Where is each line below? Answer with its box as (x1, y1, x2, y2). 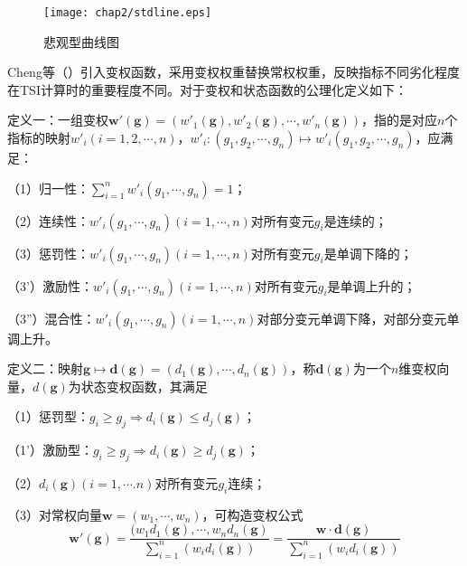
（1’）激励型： (7, 440, 93, 459)
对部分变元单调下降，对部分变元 (257, 308, 447, 327)
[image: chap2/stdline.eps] (43, 6, 212, 19)
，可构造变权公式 (201, 505, 304, 524)
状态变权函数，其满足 (80, 376, 208, 395)
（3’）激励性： (7, 276, 93, 295)
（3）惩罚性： (7, 243, 89, 262)
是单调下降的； (323, 243, 413, 262)
